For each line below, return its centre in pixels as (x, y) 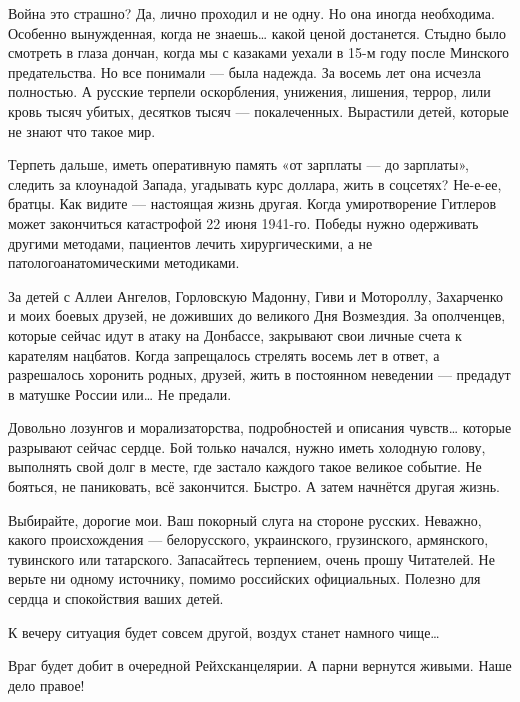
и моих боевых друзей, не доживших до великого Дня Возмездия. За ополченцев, (257, 315)
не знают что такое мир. (82, 130)
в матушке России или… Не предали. (120, 393)
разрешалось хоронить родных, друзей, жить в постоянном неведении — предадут (259, 374)
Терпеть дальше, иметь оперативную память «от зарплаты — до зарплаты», (238, 164)
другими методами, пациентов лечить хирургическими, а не (190, 242)
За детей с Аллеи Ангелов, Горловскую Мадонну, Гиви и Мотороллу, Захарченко (255, 295)
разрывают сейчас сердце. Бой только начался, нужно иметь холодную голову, (247, 446)
